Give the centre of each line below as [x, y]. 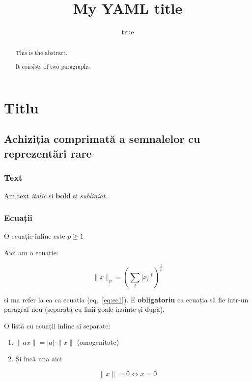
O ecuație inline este [35, 236]
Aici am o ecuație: [31, 252]
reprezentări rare [48, 153]
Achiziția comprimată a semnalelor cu [102, 139]
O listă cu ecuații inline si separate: [57, 325]
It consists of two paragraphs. [53, 67]
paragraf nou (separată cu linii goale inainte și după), [84, 309]
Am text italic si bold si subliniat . [56, 196]
